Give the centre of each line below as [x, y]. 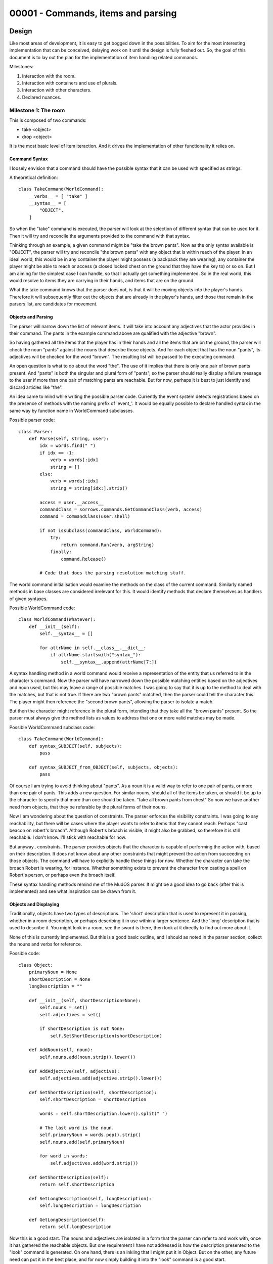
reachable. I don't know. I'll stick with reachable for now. [68, 837]
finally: [61, 552]
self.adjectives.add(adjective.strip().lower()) [101, 1078]
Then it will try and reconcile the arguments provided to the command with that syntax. [100, 236]
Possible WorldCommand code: [42, 608]
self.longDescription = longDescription [90, 1206]
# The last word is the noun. [77, 1128]
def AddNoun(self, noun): [61, 1050]
